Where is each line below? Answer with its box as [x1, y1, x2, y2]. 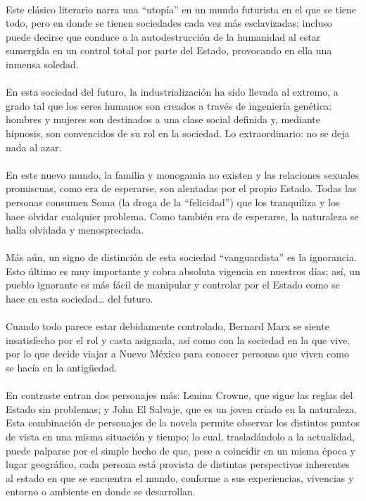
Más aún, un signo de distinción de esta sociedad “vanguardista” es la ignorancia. [6, 250, 357, 265]
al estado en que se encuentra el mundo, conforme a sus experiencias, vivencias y [6, 470, 354, 485]
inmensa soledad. [6, 56, 79, 71]
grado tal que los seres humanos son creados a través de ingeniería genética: [6, 98, 332, 113]
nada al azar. [6, 139, 62, 154]
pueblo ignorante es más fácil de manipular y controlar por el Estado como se [6, 277, 340, 292]
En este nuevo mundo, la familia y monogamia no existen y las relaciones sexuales [6, 167, 359, 182]
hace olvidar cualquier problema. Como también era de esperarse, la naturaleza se [6, 208, 359, 223]
